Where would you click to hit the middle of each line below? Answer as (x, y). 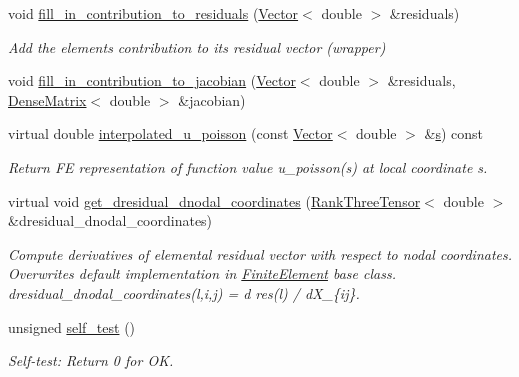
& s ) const (454, 133)
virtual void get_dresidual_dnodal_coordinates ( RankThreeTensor (214, 200)
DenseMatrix (47, 99)
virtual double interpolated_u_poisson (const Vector (170, 133)
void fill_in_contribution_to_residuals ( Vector (153, 13)
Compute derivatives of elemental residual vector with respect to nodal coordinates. (260, 253)
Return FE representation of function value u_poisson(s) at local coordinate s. (248, 166)
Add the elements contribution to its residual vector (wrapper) (197, 46)
